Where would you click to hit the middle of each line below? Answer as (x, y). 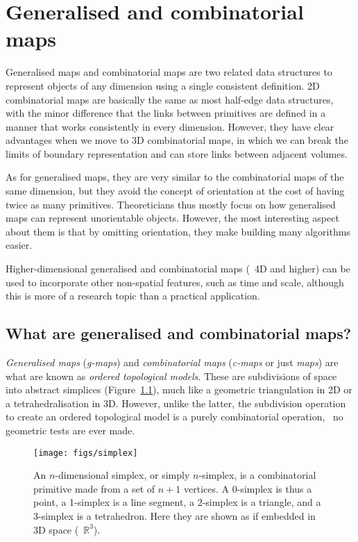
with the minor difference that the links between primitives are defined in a (166, 113)
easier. (19, 245)
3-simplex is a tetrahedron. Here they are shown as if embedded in (174, 516)
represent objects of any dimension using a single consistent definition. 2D (163, 85)
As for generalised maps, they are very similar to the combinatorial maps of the (175, 177)
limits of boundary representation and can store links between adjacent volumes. (177, 153)
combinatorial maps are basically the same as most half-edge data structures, (170, 99)
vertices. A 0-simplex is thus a (248, 488)
